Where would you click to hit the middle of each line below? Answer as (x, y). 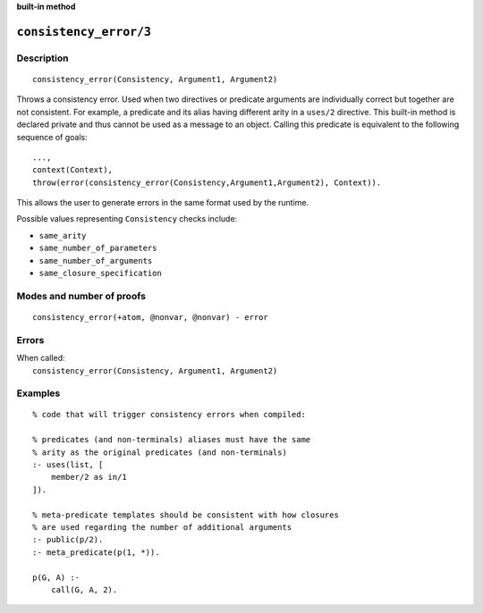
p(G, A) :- (56, 577)
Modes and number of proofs (81, 296)
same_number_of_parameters (98, 248)
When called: (41, 358)
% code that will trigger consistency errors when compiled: (169, 415)
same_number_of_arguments (96, 260)
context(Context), (73, 170)
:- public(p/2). (68, 540)
